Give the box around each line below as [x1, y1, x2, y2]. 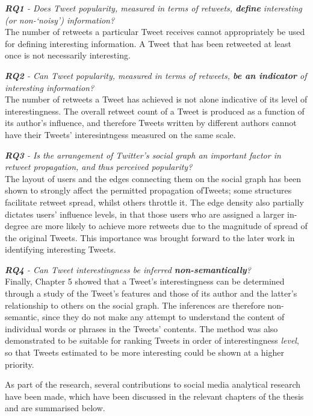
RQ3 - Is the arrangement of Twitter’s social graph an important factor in [5, 148, 281, 161]
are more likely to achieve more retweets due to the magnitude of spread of [31, 219, 308, 232]
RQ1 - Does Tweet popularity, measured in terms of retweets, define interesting [5, 2, 302, 14]
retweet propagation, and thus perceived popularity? [5, 160, 193, 173]
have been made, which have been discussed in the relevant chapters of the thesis [5, 389, 304, 402]
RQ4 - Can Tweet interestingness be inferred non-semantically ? [5, 263, 251, 276]
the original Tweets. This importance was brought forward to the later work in [5, 231, 295, 244]
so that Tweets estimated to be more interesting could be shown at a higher [5, 346, 285, 359]
